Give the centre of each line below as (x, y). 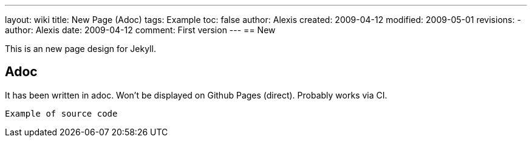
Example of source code (61, 113)
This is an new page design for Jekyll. (80, 49)
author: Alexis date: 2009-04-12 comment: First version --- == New (140, 30)
